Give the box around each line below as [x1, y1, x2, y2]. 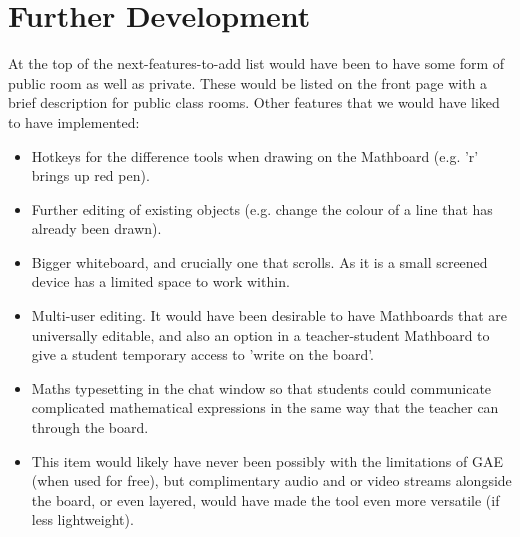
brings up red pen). [31, 165, 150, 186]
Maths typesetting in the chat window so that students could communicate [31, 377, 492, 398]
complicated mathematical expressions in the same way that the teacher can [31, 397, 499, 418]
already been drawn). [31, 218, 162, 239]
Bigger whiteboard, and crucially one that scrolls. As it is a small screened [31, 251, 488, 272]
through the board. [31, 417, 149, 438]
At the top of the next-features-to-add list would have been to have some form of [8, 53, 505, 74]
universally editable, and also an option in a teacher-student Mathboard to [31, 324, 490, 345]
